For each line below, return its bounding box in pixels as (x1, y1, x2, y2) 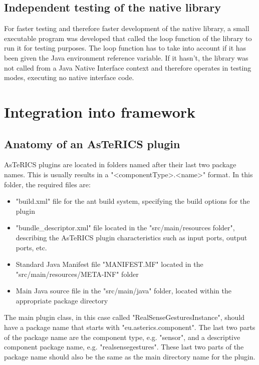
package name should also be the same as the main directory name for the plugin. (4, 351, 255, 361)
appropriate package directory (16, 295, 108, 305)
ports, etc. (16, 242, 47, 252)
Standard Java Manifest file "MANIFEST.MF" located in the (16, 259, 203, 269)
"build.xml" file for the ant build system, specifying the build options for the (16, 196, 250, 206)
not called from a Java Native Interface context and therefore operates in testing (4, 62, 251, 73)
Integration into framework (4, 101, 196, 122)
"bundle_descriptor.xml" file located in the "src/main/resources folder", (16, 222, 235, 233)
